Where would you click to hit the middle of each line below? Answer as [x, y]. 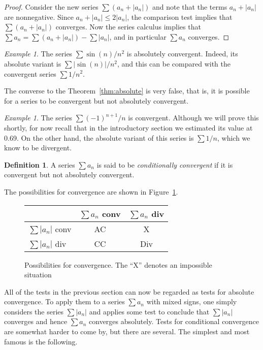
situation [38, 275]
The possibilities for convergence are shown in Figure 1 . [91, 191]
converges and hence [36, 321]
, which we [234, 137]
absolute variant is [33, 63]
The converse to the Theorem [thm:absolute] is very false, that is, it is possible [127, 91]
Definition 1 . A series [40, 164]
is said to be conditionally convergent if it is [165, 164]
